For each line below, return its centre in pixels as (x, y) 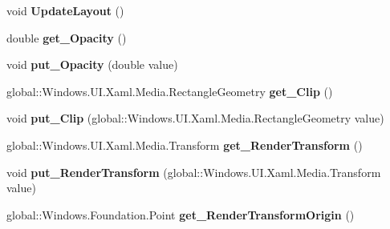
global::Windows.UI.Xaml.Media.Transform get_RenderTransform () (185, 145)
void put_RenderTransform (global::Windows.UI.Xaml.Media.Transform (194, 172)
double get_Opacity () (67, 37)
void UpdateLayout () (65, 10)
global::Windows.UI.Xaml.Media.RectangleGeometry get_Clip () (170, 91)
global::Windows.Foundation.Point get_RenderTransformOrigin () (181, 214)
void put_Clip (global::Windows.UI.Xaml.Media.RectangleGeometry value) (195, 118)
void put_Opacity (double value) (92, 64)
